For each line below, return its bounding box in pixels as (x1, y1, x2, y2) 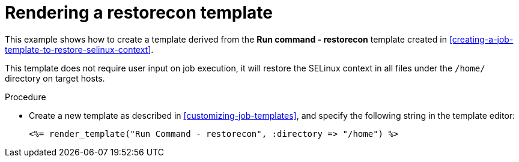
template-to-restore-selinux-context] (5, 44, 151, 55)
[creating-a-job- (449, 34, 514, 44)
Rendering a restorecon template (5, 2, 273, 23)
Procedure (5, 91, 46, 102)
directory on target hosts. (5, 73, 105, 83)
